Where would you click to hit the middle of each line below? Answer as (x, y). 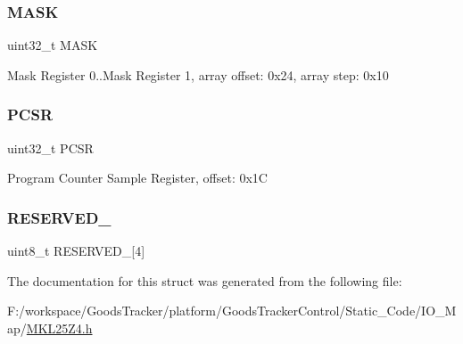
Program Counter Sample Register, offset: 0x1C (137, 178)
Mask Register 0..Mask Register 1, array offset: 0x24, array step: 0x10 (198, 74)
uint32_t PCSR (50, 147)
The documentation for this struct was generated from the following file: (205, 280)
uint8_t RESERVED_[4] (76, 251)
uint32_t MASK (53, 45)
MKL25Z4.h (59, 328)
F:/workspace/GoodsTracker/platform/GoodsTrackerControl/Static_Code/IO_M (232, 311)
